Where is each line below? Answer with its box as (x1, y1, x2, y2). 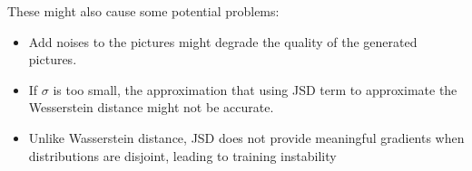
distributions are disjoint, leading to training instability (28, 146, 337, 165)
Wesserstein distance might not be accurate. (28, 98, 274, 117)
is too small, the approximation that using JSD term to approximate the (53, 80, 457, 99)
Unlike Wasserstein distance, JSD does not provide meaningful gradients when (28, 128, 465, 147)
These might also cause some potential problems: (7, 2, 280, 20)
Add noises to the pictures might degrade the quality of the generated (28, 32, 418, 51)
